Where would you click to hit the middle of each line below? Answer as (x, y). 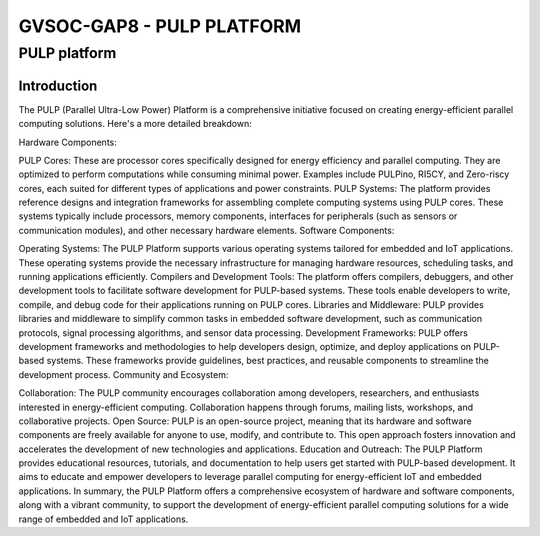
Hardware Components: (67, 142)
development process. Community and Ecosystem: (123, 374)
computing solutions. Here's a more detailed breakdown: (135, 124)
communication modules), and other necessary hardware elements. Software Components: (206, 230)
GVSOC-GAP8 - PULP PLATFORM (160, 26)
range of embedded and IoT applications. (103, 519)
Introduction (58, 85)
